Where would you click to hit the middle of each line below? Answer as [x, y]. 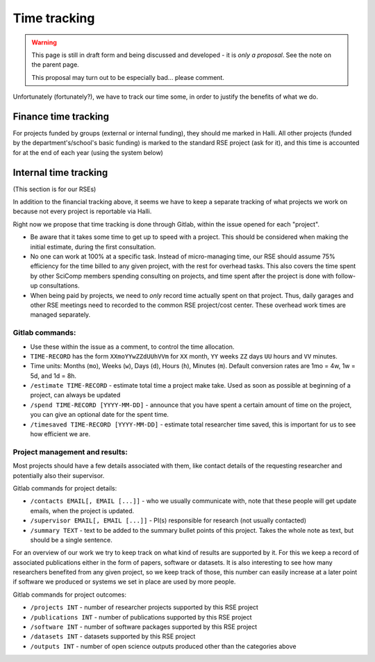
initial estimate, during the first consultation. [93, 247]
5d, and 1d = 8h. [53, 376]
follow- [346, 276]
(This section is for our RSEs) [55, 189]
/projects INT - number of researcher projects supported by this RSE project [144, 607]
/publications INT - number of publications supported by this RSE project [141, 617]
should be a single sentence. [71, 540]
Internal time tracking [60, 173]
